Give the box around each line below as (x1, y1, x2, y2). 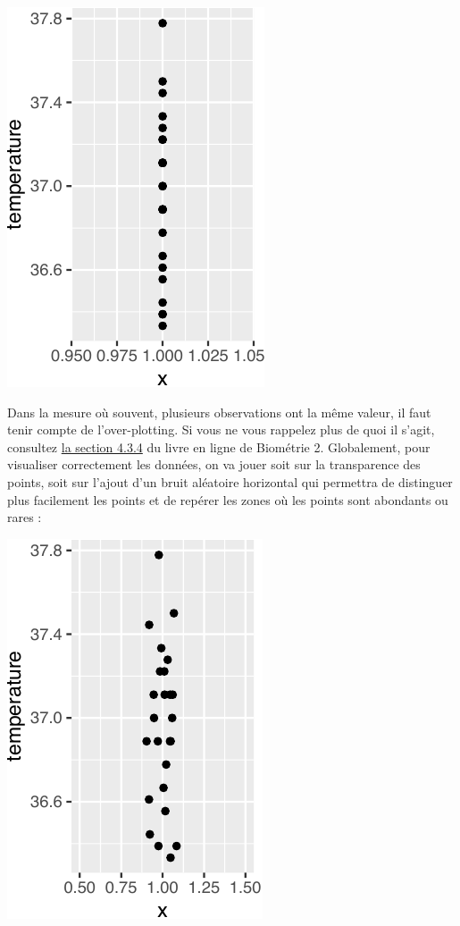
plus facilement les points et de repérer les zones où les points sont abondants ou (7, 490, 448, 509)
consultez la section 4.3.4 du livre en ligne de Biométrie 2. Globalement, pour (7, 437, 431, 456)
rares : (7, 508, 42, 526)
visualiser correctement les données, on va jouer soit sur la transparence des (7, 455, 421, 474)
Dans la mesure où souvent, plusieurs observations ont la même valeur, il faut (7, 402, 431, 421)
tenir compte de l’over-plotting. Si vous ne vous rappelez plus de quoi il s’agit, (7, 420, 435, 439)
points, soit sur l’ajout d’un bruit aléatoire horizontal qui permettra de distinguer (7, 472, 453, 491)
